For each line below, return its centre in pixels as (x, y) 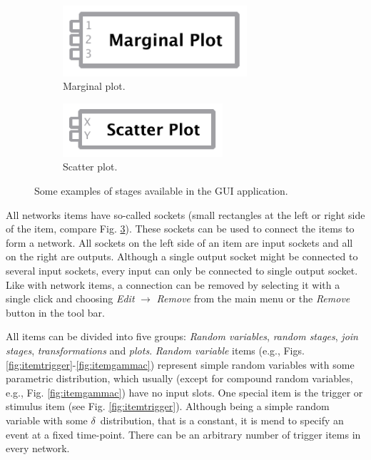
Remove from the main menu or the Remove (253, 298)
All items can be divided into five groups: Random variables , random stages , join (182, 336)
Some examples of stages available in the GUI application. (161, 190)
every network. (38, 448)
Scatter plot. (90, 167)
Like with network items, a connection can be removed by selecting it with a (173, 284)
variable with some (47, 420)
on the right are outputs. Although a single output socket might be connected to (182, 256)
